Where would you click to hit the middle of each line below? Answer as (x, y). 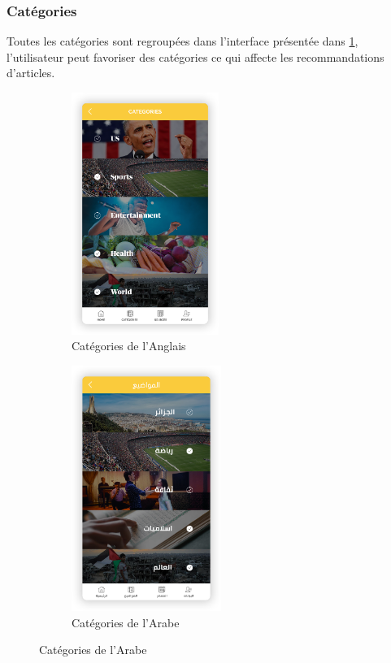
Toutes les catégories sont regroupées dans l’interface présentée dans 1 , (182, 41)
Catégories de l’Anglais (129, 346)
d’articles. (31, 73)
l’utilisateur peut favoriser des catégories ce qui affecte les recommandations (195, 56)
